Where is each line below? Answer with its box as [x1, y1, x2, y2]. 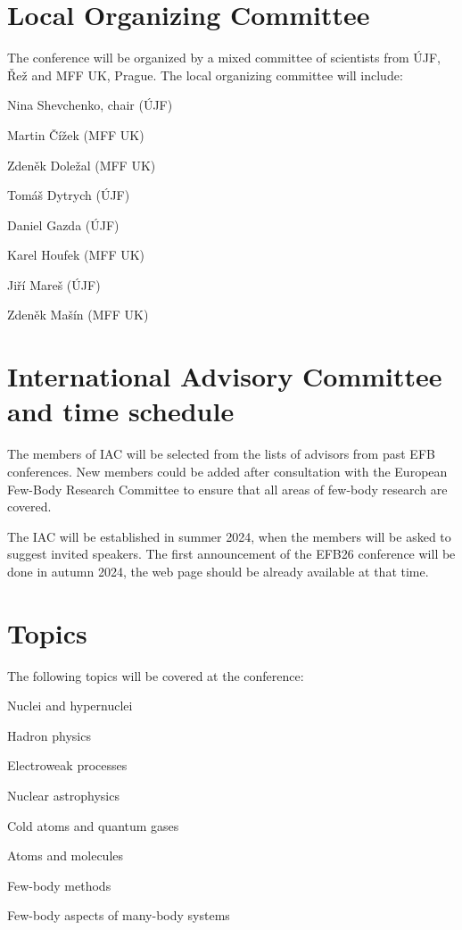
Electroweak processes [7, 756, 128, 775]
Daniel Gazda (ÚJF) [7, 215, 120, 234]
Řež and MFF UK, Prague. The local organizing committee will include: [7, 65, 403, 84]
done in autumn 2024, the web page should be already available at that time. [7, 561, 429, 580]
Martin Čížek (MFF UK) [7, 125, 144, 144]
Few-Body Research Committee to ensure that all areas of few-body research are [7, 479, 448, 498]
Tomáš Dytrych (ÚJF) [7, 186, 130, 204]
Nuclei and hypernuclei [7, 696, 133, 715]
